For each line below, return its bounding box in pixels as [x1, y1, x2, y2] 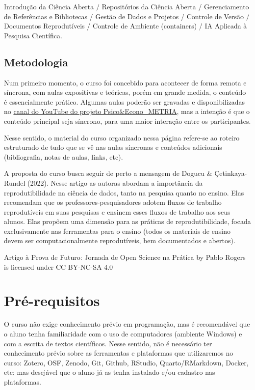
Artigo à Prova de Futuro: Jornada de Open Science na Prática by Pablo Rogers [4, 252, 246, 262]
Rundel [4, 177, 25, 188]
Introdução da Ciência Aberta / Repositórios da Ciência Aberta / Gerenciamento [4, 1, 249, 11]
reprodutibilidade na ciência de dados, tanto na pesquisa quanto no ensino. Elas [4, 187, 244, 197]
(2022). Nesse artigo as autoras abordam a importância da [27, 177, 203, 188]
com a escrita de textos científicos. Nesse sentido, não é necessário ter [4, 338, 212, 348]
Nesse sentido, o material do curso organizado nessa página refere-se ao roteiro [4, 132, 240, 142]
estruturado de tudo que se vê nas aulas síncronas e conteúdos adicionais [4, 142, 222, 152]
